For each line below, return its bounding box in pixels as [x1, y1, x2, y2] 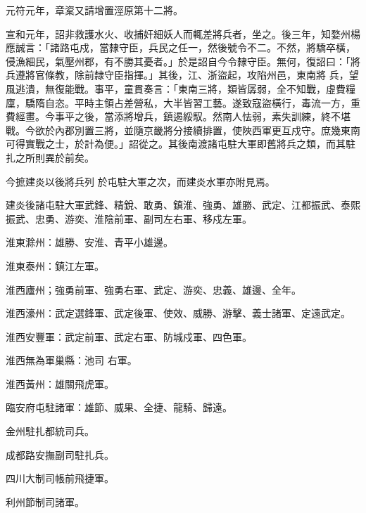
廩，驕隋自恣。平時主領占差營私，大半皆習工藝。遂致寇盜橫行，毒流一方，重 [6, 95, 360, 110]
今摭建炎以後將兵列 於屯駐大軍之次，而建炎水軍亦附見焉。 [6, 174, 275, 188]
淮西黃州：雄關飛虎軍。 [6, 376, 114, 391]
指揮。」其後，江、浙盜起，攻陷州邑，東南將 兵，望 [123, 67, 359, 82]
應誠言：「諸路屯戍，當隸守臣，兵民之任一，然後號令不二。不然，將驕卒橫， [6, 40, 355, 55]
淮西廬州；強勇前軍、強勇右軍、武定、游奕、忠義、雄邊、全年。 [6, 282, 301, 297]
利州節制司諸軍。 [6, 494, 84, 509]
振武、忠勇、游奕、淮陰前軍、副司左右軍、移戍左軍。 [6, 211, 252, 226]
